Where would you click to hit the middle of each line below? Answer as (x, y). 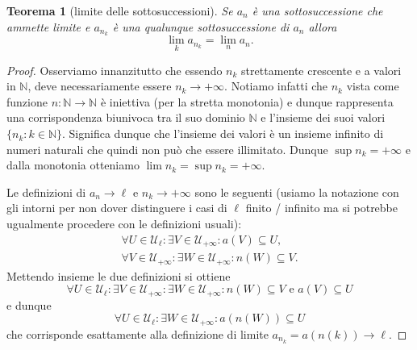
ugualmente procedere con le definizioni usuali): (124, 224)
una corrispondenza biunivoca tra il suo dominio (126, 117)
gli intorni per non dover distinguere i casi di (117, 208)
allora (323, 26)
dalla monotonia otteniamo (73, 165)
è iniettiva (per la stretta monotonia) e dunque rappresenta (247, 101)
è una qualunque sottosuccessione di (201, 26)
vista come (373, 86)
